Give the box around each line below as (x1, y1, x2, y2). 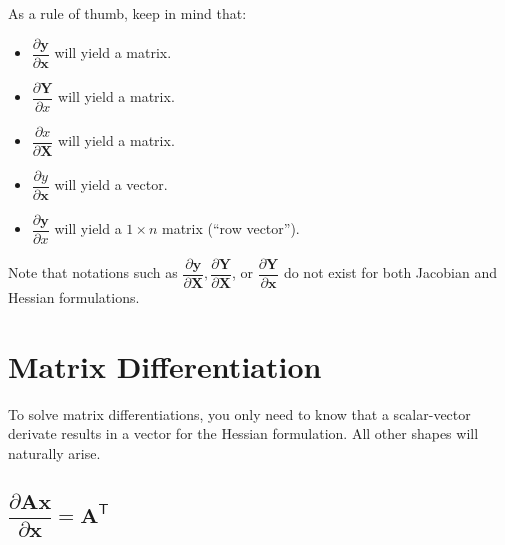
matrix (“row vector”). (161, 218, 300, 239)
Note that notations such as (8, 262, 178, 283)
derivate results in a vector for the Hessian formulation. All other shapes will (8, 423, 479, 444)
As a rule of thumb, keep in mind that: (8, 3, 247, 23)
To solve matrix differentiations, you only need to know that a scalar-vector (8, 403, 471, 424)
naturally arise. (8, 442, 101, 463)
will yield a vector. (54, 174, 168, 195)
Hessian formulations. (8, 286, 140, 307)
